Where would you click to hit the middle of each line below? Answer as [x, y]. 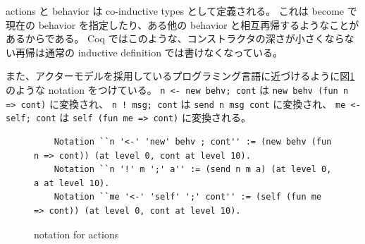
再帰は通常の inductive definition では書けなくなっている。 [149, 52]
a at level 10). [72, 183]
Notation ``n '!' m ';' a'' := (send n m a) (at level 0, [193, 170]
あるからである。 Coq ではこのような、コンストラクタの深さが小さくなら [175, 38]
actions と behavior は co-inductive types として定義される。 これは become [175, 11]
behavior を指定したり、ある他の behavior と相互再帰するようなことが [199, 24]
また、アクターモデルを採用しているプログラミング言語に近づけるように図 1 [180, 76]
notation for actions [76, 234]
